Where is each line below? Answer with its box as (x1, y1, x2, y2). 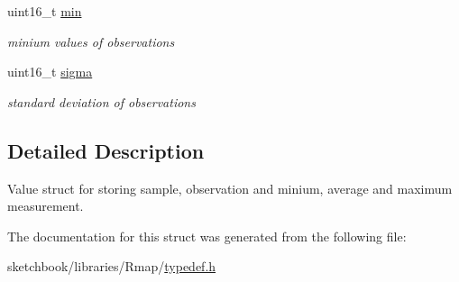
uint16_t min (7, 2, 82, 20)
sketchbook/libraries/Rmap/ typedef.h (7, 257, 216, 276)
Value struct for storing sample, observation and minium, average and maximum (7, 178, 453, 197)
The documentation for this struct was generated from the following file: (7, 226, 407, 245)
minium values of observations (7, 32, 175, 50)
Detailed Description (7, 136, 205, 164)
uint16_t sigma (7, 62, 93, 81)
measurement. (7, 196, 84, 215)
